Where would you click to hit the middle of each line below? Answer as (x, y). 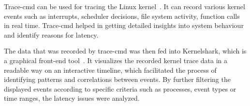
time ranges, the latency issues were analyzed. (72, 98)
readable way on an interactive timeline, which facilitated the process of (110, 70)
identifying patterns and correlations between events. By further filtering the (117, 79)
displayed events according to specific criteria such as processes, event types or (120, 88)
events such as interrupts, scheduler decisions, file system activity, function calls (122, 16)
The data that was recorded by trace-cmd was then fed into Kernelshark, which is (125, 51)
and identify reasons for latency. (51, 34)
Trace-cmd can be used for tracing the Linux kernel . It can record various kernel (125, 6)
